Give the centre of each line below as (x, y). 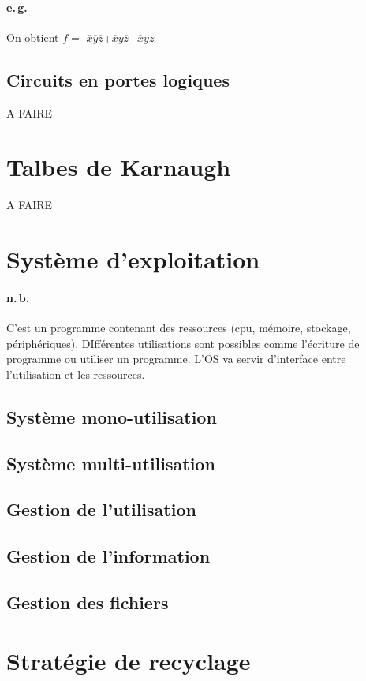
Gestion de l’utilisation (101, 509)
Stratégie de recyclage (129, 660)
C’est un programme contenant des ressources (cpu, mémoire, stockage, (179, 328)
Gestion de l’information (108, 556)
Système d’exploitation (133, 259)
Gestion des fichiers (88, 602)
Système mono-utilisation (112, 416)
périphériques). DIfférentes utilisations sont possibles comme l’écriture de (183, 343)
